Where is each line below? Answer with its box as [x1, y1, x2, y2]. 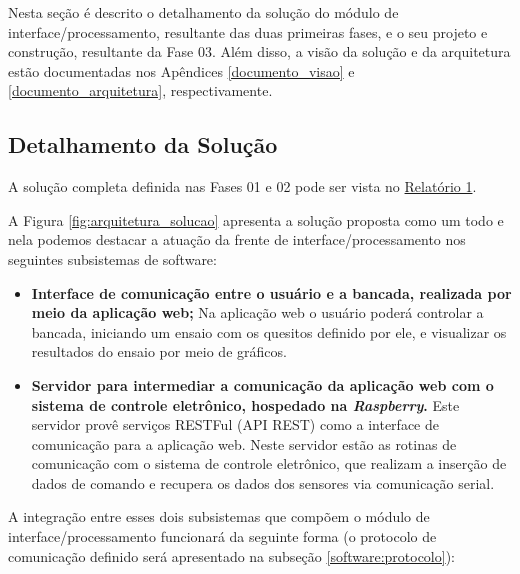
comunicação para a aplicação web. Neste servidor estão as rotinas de [31, 433, 457, 454]
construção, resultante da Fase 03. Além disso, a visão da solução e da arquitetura [8, 41, 511, 62]
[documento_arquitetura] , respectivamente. [8, 80, 273, 101]
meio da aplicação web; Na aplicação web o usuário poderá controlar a [31, 302, 484, 323]
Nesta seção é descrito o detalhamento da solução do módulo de [8, 2, 399, 22]
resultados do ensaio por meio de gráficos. [31, 341, 287, 362]
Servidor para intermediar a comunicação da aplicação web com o [31, 374, 494, 395]
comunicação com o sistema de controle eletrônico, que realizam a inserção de [31, 453, 507, 474]
